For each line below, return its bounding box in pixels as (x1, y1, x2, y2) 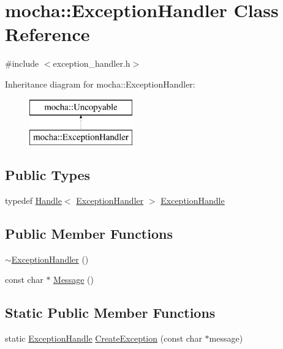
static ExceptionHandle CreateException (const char (5, 332, 202, 345)
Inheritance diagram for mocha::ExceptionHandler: (5, 77, 195, 90)
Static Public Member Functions (5, 303, 216, 322)
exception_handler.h (53, 57, 130, 70)
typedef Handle (5, 193, 62, 206)
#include (5, 57, 39, 70)
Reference (5, 21, 90, 47)
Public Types (5, 165, 91, 184)
